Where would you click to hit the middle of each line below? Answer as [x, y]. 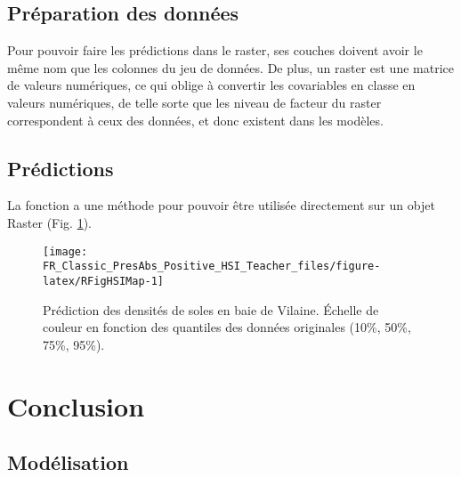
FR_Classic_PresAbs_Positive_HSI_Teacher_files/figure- [212, 267]
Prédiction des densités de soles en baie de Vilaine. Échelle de [211, 309]
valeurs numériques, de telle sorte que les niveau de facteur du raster [194, 102]
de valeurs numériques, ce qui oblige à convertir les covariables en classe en [211, 85]
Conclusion [76, 405]
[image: [65, 251]
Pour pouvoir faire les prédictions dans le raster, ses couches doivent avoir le [215, 50]
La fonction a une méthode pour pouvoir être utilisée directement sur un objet [221, 205]
